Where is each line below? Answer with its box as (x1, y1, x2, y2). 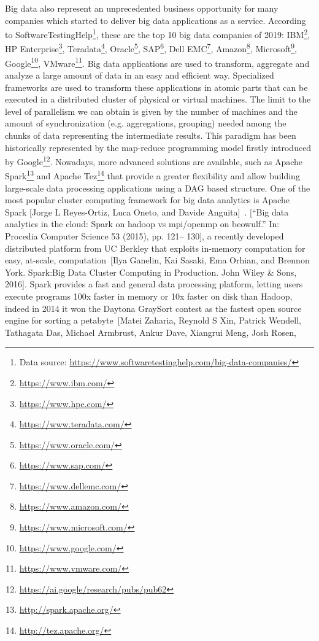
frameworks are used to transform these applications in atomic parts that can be (5, 80, 308, 93)
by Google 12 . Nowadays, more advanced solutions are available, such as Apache (5, 153, 303, 168)
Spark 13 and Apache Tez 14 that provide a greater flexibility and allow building (5, 168, 300, 182)
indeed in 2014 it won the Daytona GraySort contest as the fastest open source (5, 301, 302, 314)
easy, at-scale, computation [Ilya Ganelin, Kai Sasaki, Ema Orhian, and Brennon (5, 254, 310, 266)
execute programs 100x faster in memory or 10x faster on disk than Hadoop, (5, 289, 293, 302)
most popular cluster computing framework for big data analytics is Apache (5, 193, 290, 206)
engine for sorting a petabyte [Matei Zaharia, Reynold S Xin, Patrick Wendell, (5, 314, 301, 327)
